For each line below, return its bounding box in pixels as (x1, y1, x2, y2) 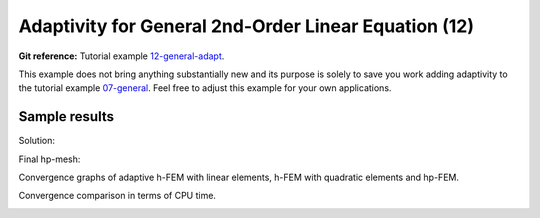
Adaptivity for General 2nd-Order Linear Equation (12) (18, 15, 475, 37)
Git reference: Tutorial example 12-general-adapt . (18, 50, 225, 62)
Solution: (18, 135, 55, 147)
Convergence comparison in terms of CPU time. (18, 190, 217, 202)
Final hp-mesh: (18, 153, 81, 165)
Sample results (18, 108, 115, 125)
